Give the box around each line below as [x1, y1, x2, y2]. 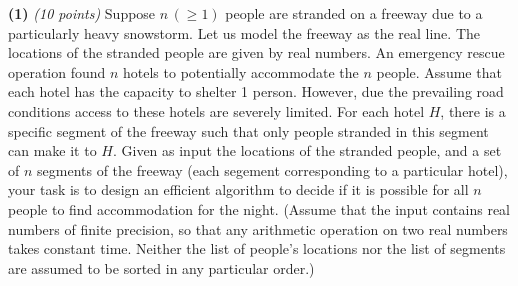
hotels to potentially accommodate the [123, 61, 359, 82]
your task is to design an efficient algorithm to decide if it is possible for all [8, 179, 469, 200]
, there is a [440, 100, 506, 121]
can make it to [8, 140, 97, 161]
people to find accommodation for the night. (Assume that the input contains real [8, 198, 510, 219]
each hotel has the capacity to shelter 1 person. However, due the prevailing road [8, 81, 504, 102]
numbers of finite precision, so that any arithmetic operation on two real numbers [8, 218, 508, 239]
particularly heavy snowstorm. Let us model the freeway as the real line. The [8, 22, 480, 43]
